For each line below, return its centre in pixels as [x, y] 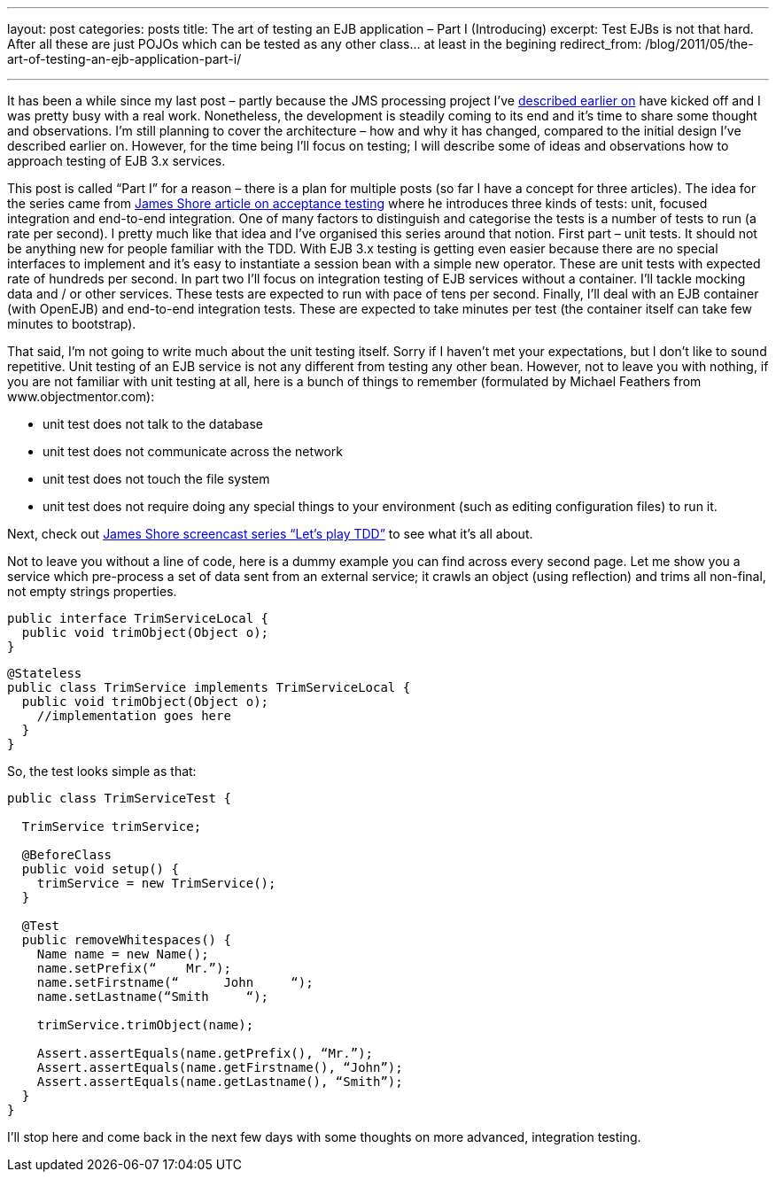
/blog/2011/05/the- [699, 44]
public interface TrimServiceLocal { [138, 618]
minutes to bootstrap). [72, 324]
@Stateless [45, 673]
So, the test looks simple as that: [102, 771]
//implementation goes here [134, 716]
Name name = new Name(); [123, 954]
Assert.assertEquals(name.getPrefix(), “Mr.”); [205, 1053]
